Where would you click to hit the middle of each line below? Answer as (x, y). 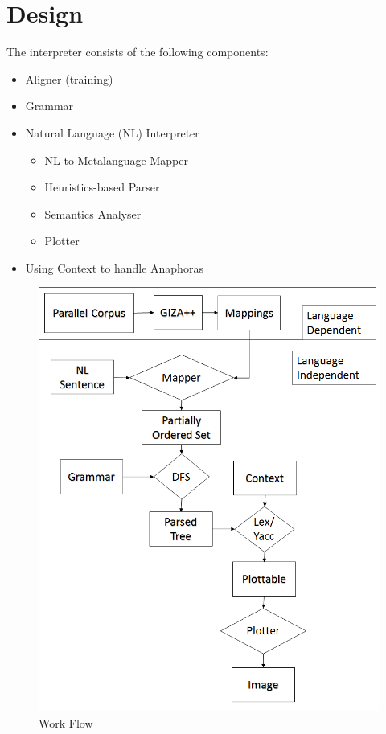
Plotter (62, 241)
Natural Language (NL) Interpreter (112, 132)
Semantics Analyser (93, 213)
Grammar (49, 106)
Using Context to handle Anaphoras (114, 267)
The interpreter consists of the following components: (138, 52)
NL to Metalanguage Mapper (116, 160)
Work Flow (66, 722)
